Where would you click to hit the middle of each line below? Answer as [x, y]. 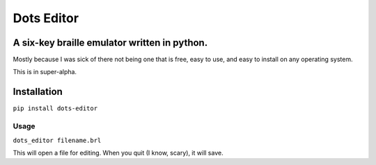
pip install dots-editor [55, 108]
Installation [38, 92]
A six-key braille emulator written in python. [110, 43]
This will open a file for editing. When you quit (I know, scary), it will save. [118, 153]
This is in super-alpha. [45, 72]
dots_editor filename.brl [57, 140]
